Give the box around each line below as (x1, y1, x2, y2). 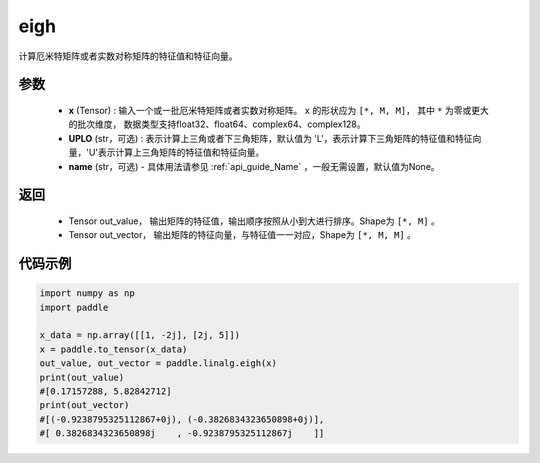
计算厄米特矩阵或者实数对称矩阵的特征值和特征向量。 (18, 50, 238, 62)
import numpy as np (39, 288, 135, 299)
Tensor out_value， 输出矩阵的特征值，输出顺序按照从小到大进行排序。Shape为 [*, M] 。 (68, 215, 440, 227)
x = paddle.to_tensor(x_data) (39, 343, 188, 355)
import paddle (39, 301, 109, 313)
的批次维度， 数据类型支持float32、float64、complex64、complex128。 (68, 118, 366, 130)
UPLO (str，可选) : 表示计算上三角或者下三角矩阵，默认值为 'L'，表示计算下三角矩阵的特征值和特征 (68, 132, 473, 144)
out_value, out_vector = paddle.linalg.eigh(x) (39, 358, 277, 369)
